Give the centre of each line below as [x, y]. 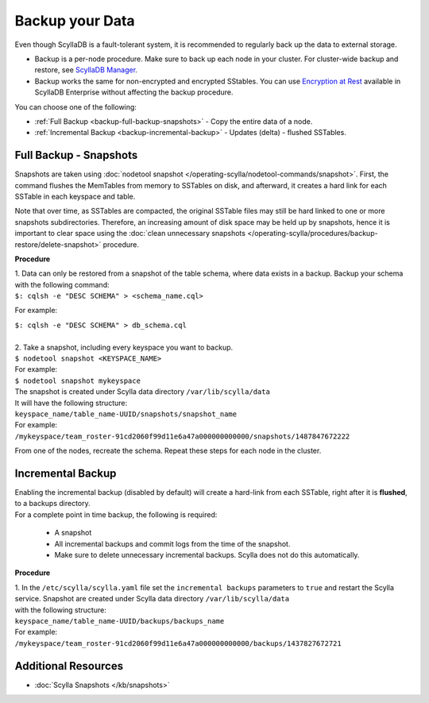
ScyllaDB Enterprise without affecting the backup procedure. [134, 92]
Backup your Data [75, 21]
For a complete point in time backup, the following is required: [116, 514]
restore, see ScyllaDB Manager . [86, 70]
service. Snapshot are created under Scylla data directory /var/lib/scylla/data [152, 599]
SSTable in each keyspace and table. [75, 196]
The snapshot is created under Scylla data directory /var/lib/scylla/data [142, 392]
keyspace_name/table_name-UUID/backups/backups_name [120, 621]
